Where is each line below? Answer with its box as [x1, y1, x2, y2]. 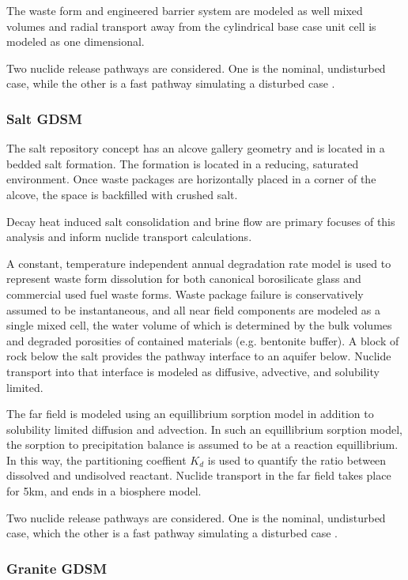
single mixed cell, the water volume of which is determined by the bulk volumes [6, 317, 392, 333]
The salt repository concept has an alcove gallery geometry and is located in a [6, 140, 385, 156]
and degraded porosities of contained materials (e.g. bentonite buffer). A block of [6, 332, 399, 348]
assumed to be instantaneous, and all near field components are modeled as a [6, 301, 381, 318]
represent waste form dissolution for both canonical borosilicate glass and [6, 270, 361, 287]
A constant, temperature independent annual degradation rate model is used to [6, 254, 391, 271]
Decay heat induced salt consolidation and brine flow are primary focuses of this [6, 213, 395, 229]
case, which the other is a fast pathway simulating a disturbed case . [6, 525, 338, 541]
